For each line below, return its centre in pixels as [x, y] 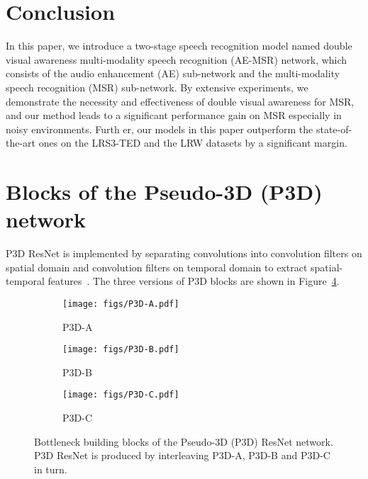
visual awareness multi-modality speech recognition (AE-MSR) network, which [177, 59]
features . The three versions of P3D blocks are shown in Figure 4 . [194, 281]
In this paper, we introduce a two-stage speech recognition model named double [179, 46]
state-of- [334, 129]
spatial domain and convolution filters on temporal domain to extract [157, 267]
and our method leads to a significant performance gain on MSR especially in [174, 115]
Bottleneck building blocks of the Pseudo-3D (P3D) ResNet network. [184, 441]
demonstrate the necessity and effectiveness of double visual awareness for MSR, [180, 101]
